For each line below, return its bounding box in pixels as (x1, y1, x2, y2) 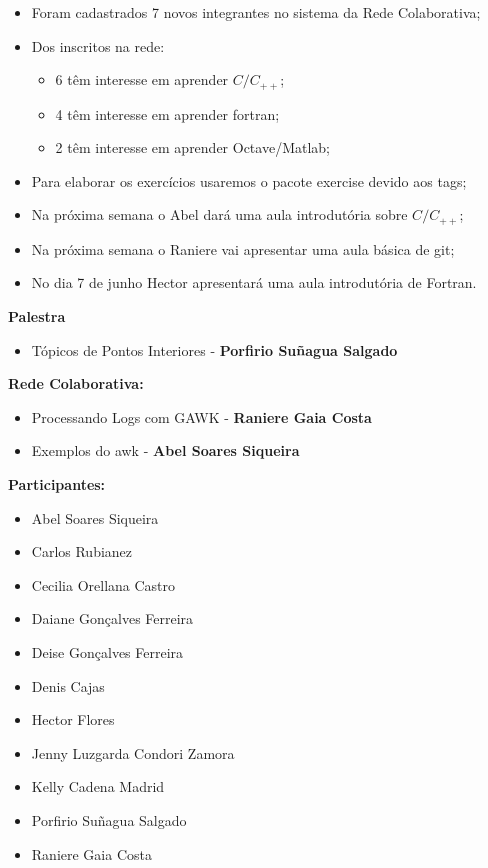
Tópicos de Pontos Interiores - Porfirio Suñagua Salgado (31, 339, 398, 360)
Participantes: (8, 474, 106, 495)
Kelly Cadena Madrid (31, 776, 165, 797)
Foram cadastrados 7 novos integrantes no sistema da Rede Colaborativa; (31, 2, 481, 22)
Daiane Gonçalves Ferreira (31, 608, 194, 629)
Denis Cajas (31, 675, 105, 696)
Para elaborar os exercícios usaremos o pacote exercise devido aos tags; (31, 170, 467, 191)
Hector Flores (31, 709, 115, 730)
